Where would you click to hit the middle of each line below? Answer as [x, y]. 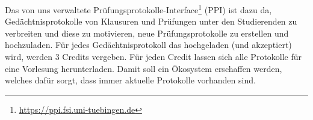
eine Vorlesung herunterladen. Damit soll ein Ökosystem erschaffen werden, [144, 68]
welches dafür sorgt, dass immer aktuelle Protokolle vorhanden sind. [130, 80]
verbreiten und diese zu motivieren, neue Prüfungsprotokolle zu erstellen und [147, 33]
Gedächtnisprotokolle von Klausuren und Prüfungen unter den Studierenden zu [151, 21]
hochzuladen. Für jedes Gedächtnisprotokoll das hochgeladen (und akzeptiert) [148, 45]
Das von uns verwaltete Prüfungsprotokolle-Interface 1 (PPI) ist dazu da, [138, 9]
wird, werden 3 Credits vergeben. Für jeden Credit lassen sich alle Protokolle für [153, 57]
